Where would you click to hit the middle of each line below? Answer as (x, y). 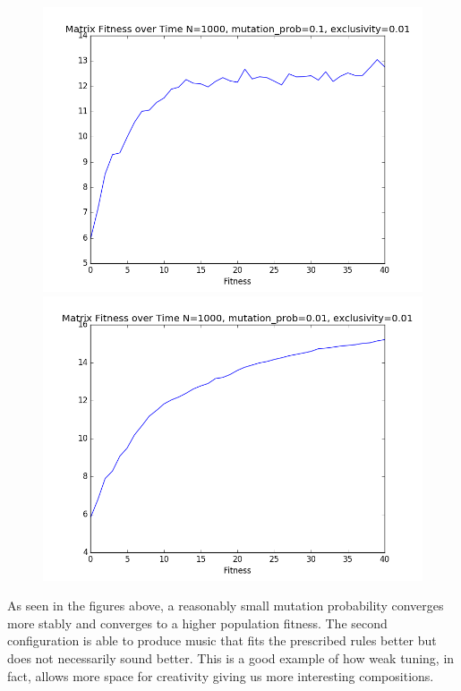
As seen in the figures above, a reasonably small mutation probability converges (226, 606)
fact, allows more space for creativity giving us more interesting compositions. (221, 675)
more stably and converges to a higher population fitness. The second (197, 623)
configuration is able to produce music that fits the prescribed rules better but (222, 640)
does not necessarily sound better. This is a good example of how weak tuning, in (231, 657)
